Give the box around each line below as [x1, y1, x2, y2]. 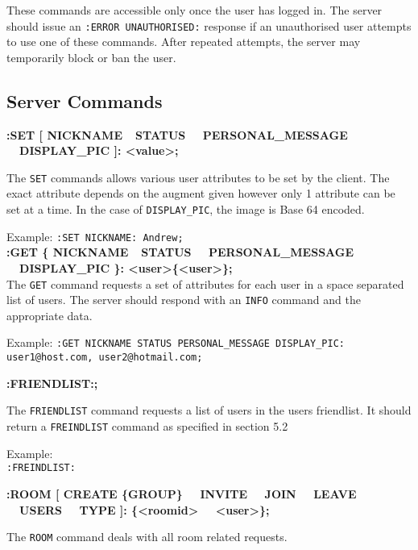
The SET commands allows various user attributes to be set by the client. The [6, 169, 390, 185]
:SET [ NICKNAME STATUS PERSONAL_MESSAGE [6, 126, 348, 143]
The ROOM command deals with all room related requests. [6, 528, 288, 545]
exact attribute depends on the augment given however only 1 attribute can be [6, 185, 395, 202]
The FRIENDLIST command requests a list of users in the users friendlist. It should [6, 402, 412, 419]
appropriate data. [6, 306, 93, 323]
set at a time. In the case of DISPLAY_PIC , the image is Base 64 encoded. [6, 201, 365, 218]
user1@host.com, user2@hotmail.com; [6, 352, 203, 364]
